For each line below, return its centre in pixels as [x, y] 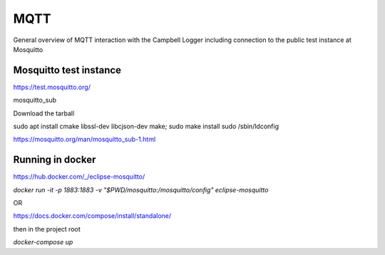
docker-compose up [43, 242]
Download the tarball [44, 113]
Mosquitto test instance [67, 70]
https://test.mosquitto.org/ [52, 87]
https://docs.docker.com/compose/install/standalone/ [92, 216]
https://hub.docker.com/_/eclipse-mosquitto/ [79, 177]
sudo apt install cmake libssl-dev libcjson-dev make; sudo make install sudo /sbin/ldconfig [146, 126]
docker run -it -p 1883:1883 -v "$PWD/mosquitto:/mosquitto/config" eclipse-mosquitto [141, 189]
